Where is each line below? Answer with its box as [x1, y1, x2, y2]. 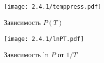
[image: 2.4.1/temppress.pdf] [4, 3, 102, 10]
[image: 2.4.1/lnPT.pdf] [4, 36, 84, 43]
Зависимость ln [4, 49, 49, 59]
